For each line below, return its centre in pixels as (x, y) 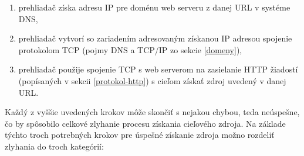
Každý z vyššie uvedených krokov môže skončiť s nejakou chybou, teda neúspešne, (152, 112)
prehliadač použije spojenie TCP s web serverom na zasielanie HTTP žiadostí (158, 69)
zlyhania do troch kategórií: (54, 146)
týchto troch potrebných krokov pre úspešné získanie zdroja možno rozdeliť (140, 135)
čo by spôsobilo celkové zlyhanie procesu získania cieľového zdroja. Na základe (145, 123)
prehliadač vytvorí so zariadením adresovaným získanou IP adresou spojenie (155, 38)
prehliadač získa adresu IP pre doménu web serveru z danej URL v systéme (154, 7)
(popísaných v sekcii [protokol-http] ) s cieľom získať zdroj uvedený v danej (152, 80)
